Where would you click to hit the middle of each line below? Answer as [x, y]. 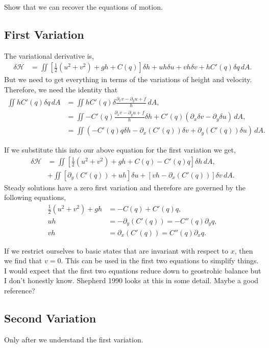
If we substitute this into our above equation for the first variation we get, [120, 150]
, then [244, 250]
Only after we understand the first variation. [74, 339]
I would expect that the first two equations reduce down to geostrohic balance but [133, 270]
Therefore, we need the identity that [61, 90]
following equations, [35, 197]
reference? [20, 290]
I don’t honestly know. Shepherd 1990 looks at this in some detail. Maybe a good [131, 280]
